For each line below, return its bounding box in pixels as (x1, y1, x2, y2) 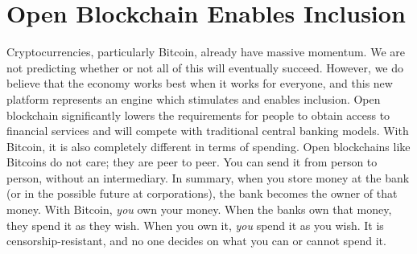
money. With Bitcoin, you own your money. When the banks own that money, (6, 201, 392, 218)
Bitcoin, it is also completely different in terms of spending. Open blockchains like (6, 137, 411, 154)
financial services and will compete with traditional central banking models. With (6, 122, 409, 139)
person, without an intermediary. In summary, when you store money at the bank (6, 169, 410, 186)
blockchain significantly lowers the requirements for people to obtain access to (6, 106, 390, 123)
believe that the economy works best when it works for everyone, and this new (6, 75, 393, 92)
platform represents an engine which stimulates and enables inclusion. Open (6, 90, 381, 107)
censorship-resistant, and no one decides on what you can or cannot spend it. (6, 232, 386, 249)
